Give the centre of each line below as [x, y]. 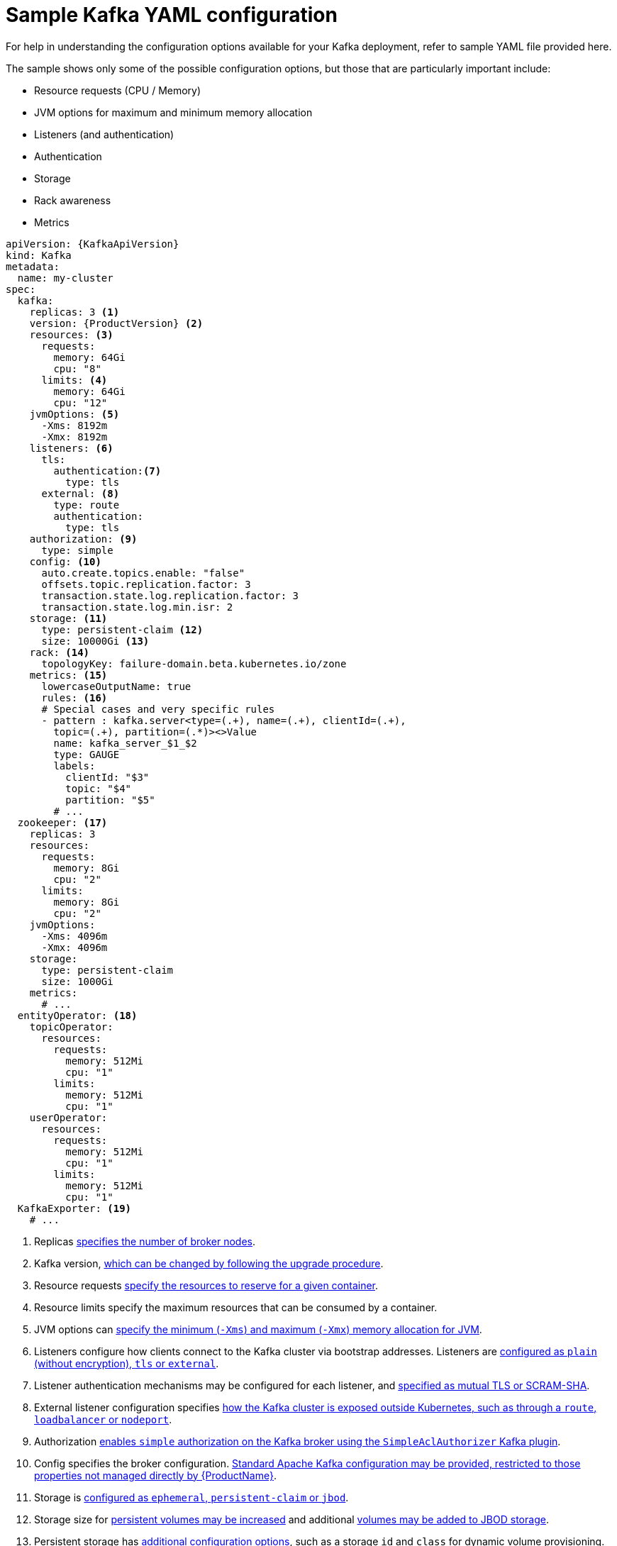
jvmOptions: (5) [74, 414]
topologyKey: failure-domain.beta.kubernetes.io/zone [194, 663]
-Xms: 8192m [74, 425]
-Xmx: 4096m [74, 947]
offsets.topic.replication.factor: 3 [146, 584]
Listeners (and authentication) [104, 134]
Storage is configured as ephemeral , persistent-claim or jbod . [191, 1497]
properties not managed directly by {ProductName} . [155, 1475]
